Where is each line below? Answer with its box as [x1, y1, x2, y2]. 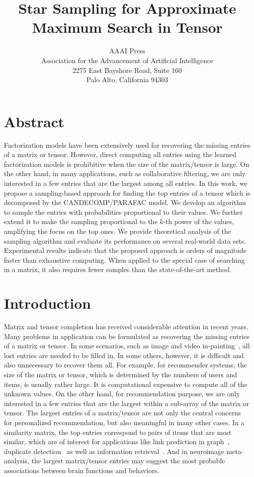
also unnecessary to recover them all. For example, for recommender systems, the [4, 360, 247, 370]
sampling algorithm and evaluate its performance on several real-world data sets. [4, 235, 246, 246]
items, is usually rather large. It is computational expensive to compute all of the [4, 379, 248, 389]
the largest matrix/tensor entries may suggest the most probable [31, 455, 225, 466]
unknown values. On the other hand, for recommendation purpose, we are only [4, 388, 240, 399]
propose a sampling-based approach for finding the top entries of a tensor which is [4, 187, 251, 198]
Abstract [4, 111, 65, 131]
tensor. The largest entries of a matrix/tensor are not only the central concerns [4, 408, 241, 418]
